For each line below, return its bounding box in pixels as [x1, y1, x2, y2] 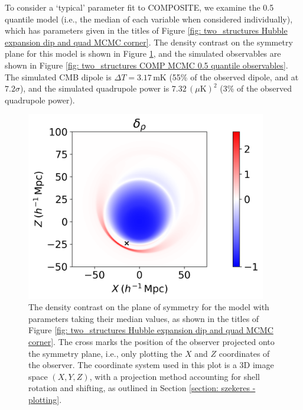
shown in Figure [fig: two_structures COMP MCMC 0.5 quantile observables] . [5, 58, 288, 71]
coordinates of [219, 347, 270, 359]
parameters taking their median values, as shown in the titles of [28, 312, 259, 324]
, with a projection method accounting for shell [89, 370, 260, 382]
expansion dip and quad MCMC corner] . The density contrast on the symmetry [5, 35, 293, 48]
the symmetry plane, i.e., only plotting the [28, 347, 183, 359]
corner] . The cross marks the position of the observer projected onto [28, 336, 275, 348]
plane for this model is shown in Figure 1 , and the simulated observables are [5, 47, 281, 60]
